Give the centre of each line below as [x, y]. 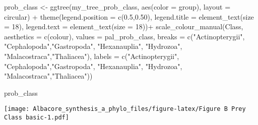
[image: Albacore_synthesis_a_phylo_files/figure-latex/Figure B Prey [125, 109]
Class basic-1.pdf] [37, 117]
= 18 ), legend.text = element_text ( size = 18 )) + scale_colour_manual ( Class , [124, 26]
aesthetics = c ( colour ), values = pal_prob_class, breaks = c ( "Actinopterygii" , [124, 36]
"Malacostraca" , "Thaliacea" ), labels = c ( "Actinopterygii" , [92, 56]
